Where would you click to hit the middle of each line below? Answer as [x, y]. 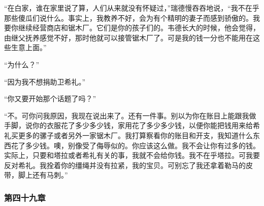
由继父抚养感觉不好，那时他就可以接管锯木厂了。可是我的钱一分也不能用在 [128, 37]
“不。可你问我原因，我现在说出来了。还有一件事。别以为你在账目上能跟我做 [130, 115]
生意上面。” [29, 47]
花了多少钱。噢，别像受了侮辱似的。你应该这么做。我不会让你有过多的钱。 [135, 145]
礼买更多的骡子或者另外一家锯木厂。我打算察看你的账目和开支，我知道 [121, 135]
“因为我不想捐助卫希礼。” [45, 81]
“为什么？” [22, 64]
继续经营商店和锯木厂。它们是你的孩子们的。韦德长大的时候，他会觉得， [139, 28]
